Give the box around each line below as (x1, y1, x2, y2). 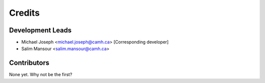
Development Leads (9, 26, 72, 34)
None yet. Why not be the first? (9, 72, 73, 78)
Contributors (9, 59, 50, 67)
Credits (9, 7, 40, 18)
